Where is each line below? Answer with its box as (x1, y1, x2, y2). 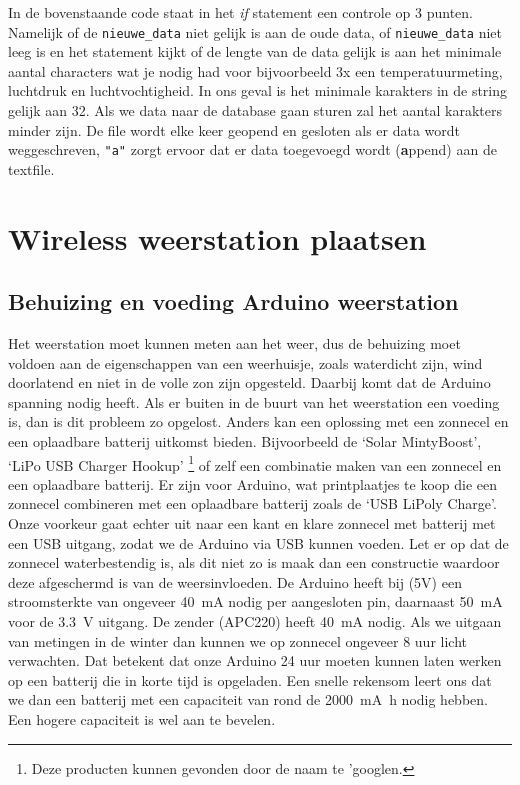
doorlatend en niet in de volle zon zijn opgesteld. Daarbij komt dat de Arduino (8, 372, 491, 393)
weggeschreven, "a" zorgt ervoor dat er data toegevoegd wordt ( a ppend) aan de (8, 139, 497, 160)
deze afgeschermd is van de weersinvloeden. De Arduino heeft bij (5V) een (8, 571, 462, 592)
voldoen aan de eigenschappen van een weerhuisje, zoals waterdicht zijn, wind (8, 352, 483, 373)
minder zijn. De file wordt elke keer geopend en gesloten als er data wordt (8, 119, 461, 140)
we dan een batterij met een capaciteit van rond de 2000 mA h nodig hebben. (8, 689, 488, 710)
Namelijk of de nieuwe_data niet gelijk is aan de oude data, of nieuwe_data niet (8, 21, 502, 42)
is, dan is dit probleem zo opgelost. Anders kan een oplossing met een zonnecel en (8, 411, 509, 432)
